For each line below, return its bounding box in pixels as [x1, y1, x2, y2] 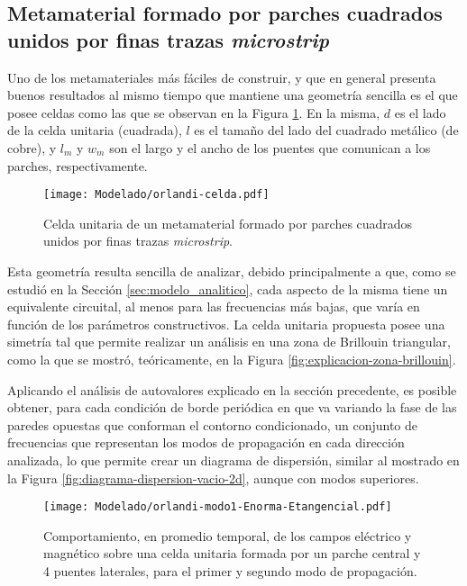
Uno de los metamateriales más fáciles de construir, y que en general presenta [7, 68, 436, 86]
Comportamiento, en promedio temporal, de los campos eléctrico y [43, 526, 412, 545]
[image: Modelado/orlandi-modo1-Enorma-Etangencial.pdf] [43, 500, 392, 514]
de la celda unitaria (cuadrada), [7, 121, 182, 140]
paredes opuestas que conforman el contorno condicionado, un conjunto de [7, 415, 417, 434]
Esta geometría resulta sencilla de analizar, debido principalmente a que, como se [7, 262, 456, 280]
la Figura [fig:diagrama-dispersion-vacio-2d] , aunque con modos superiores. [7, 468, 419, 487]
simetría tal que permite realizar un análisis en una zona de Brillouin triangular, [7, 332, 451, 351]
